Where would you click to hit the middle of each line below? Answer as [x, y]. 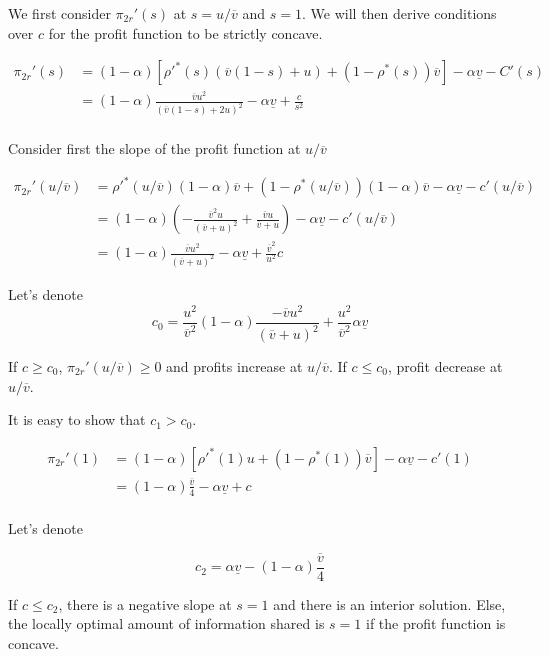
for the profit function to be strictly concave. [185, 32]
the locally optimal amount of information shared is [166, 623]
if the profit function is [435, 623]
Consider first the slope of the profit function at [154, 148]
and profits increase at [234, 366]
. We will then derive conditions [399, 13]
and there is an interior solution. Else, [389, 603]
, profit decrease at [445, 366]
